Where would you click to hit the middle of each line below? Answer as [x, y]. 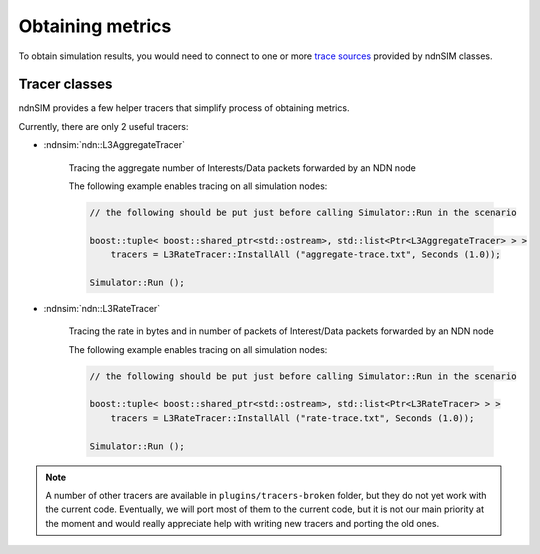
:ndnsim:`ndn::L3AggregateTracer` [114, 145]
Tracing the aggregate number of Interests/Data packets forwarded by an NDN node [242, 167]
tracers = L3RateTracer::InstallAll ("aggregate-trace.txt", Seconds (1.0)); [306, 254]
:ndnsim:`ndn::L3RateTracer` [102, 308]
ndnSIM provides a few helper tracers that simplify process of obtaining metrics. [184, 108]
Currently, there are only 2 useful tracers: [103, 126]
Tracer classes [65, 84]
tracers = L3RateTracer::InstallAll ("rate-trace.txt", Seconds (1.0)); [292, 418]
